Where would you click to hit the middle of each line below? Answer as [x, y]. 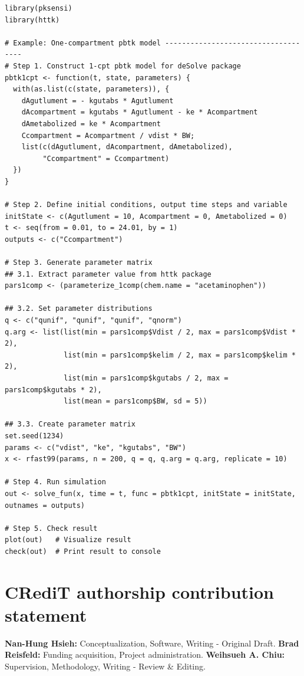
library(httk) [32, 20]
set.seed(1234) [34, 436]
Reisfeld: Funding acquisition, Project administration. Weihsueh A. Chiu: [145, 654]
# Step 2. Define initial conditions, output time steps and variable [146, 205]
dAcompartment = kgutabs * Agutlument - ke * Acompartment [140, 112]
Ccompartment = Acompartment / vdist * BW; [108, 135]
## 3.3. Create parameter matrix [70, 424]
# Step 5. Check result [51, 528]
